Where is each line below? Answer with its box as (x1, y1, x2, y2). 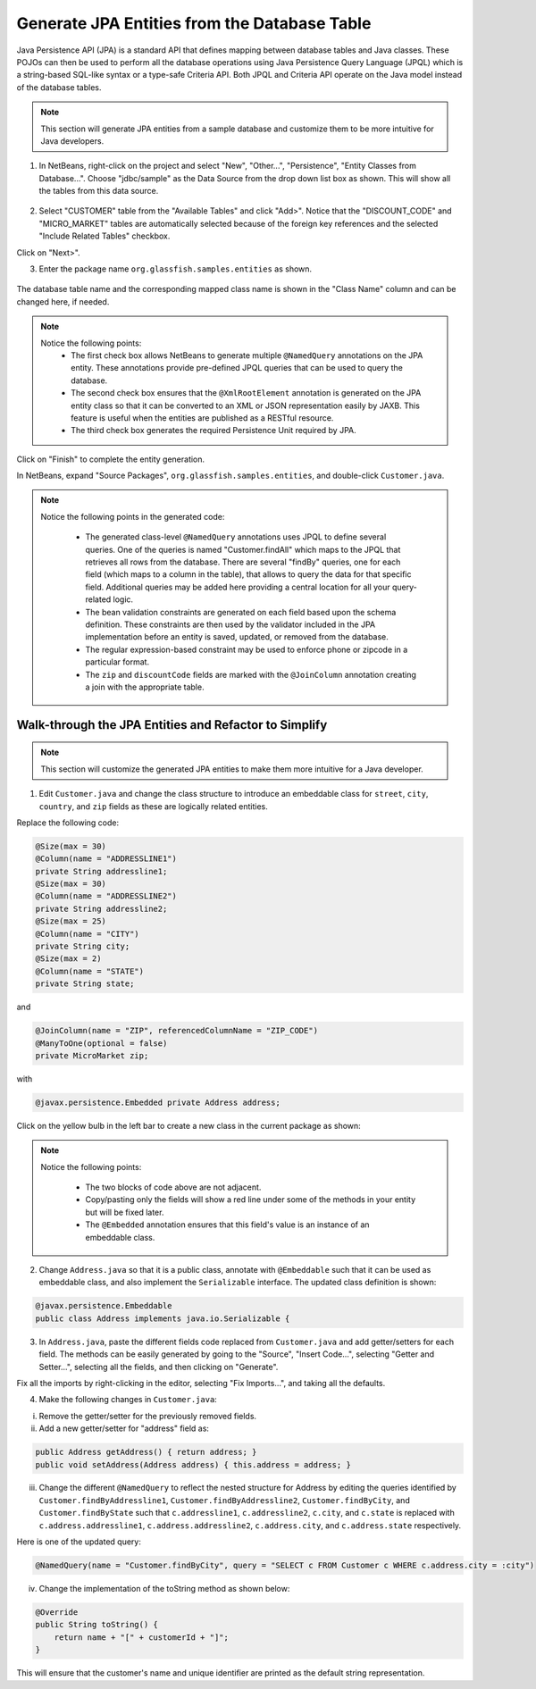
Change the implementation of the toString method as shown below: (38, 1584, 290, 1594)
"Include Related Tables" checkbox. (38, 230, 171, 241)
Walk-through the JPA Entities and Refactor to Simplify (16, 717, 328, 732)
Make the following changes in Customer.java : (38, 1394, 218, 1405)
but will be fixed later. (85, 1207, 164, 1217)
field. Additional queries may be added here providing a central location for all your (85, 581, 390, 592)
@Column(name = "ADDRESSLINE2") (35, 891, 178, 901)
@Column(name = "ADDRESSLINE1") (35, 854, 178, 864)
